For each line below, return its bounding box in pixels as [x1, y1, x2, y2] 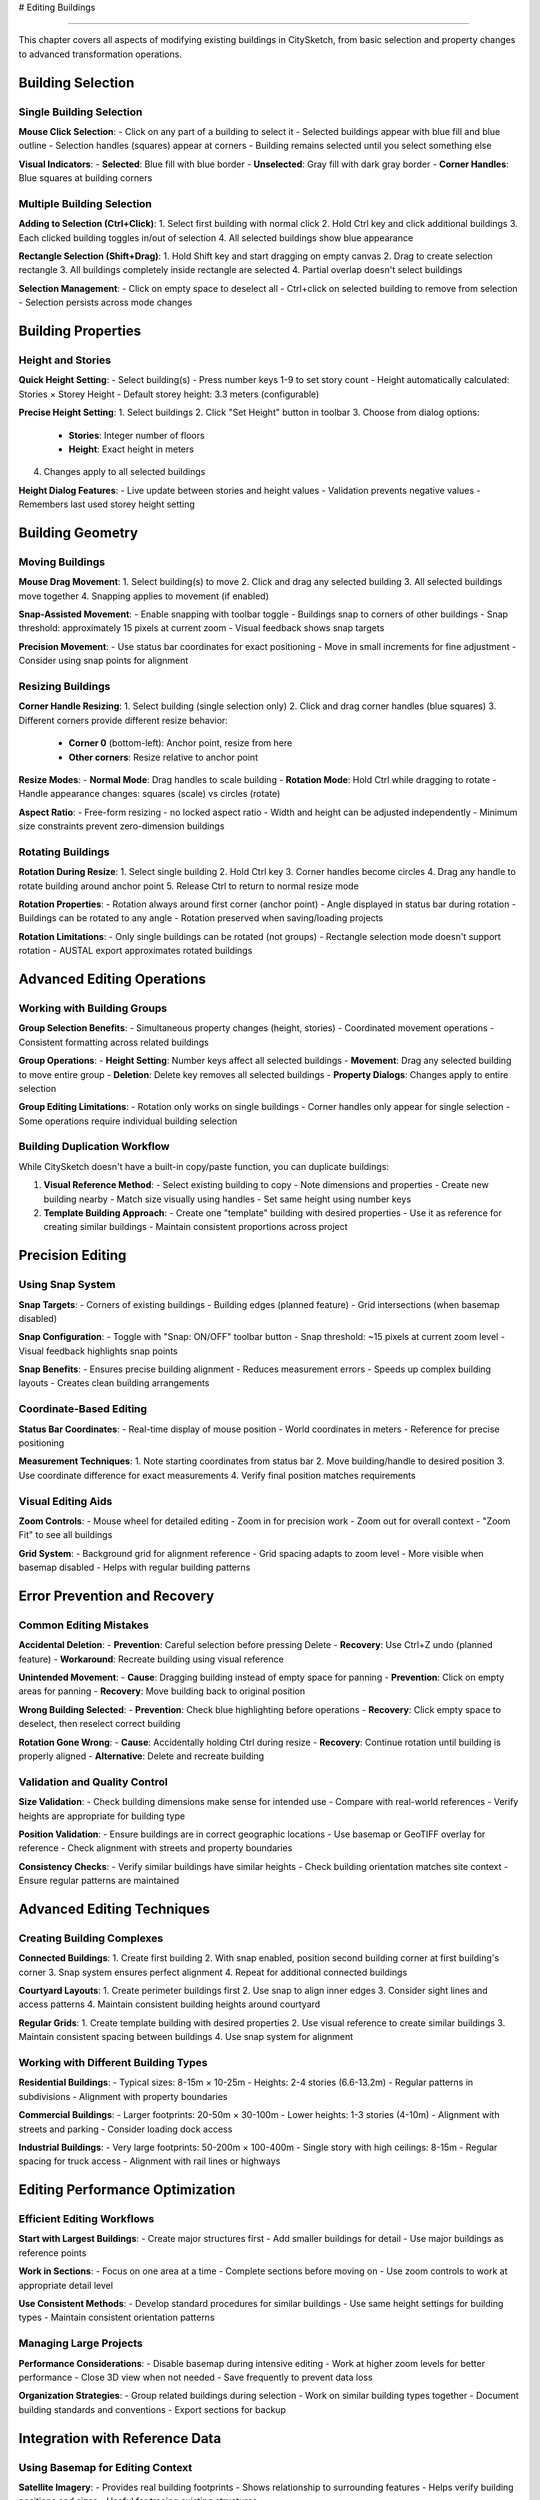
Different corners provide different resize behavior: [18, 714, 229, 726]
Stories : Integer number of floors [68, 429, 205, 441]
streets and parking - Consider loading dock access [18, 2123, 233, 2135]
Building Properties [18, 323, 142, 340]
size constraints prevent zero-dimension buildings [18, 820, 225, 832]
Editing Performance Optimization [18, 2181, 236, 2199]
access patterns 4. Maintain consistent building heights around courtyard [18, 1998, 321, 2010]
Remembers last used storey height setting [18, 498, 195, 510]
